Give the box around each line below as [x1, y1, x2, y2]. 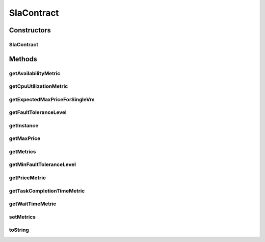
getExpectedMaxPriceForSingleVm [9, 96, 95, 103]
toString [9, 226, 29, 233]
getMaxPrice [9, 135, 41, 142]
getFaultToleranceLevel [9, 109, 67, 116]
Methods [9, 54, 37, 63]
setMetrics [9, 214, 36, 220]
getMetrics [9, 148, 36, 155]
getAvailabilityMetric [9, 70, 61, 77]
